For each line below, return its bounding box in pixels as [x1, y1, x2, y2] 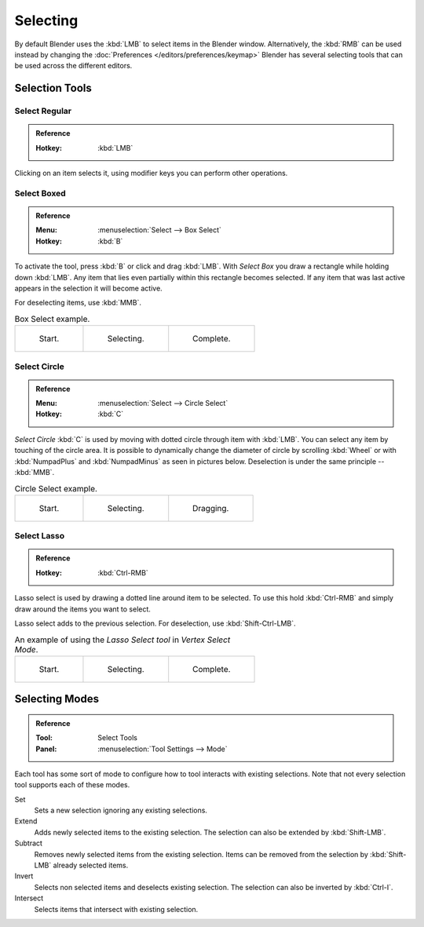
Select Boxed [14, 188, 66, 199]
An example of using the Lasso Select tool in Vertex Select [14, 634, 231, 645]
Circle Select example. [14, 483, 98, 494]
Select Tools [97, 733, 137, 743]
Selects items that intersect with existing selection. [34, 904, 199, 914]
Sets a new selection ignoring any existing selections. [34, 805, 208, 816]
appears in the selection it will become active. [14, 283, 163, 293]
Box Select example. [14, 313, 90, 324]
